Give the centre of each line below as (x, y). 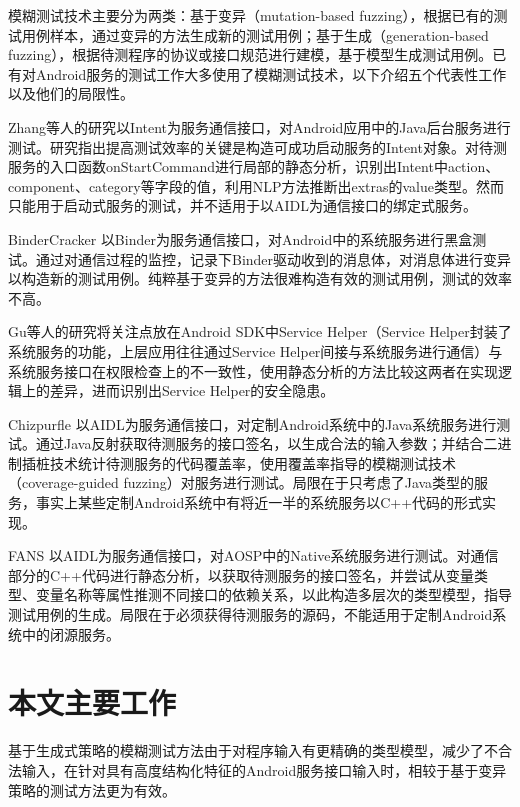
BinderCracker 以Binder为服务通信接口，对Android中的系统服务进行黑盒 (240, 238)
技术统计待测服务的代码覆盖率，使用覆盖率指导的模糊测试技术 (252, 462)
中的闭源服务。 (70, 633)
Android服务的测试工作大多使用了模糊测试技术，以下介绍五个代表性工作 (271, 73)
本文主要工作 (92, 702)
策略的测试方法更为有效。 (92, 789)
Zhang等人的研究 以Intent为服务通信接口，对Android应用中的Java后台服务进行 (259, 126)
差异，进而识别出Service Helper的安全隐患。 (192, 390)
